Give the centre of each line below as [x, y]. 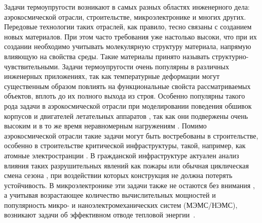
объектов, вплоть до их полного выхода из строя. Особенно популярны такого [125, 96]
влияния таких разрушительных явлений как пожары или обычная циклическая [126, 165]
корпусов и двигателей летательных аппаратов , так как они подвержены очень [126, 116]
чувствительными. [32, 66]
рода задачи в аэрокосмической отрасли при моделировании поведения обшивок [128, 105]
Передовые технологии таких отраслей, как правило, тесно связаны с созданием [128, 27]
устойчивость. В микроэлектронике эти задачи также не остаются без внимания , [129, 185]
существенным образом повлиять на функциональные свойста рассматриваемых [127, 86]
